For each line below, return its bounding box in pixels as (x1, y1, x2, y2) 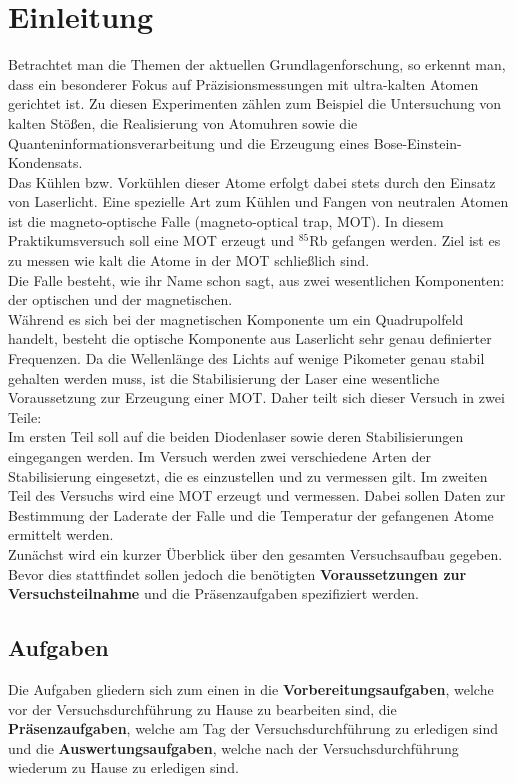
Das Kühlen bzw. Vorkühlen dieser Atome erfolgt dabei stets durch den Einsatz (8, 171, 496, 192)
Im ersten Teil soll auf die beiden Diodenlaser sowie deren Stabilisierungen (8, 426, 464, 447)
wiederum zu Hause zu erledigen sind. (8, 757, 239, 778)
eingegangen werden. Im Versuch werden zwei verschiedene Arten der (8, 446, 432, 466)
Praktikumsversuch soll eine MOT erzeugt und (8, 230, 294, 251)
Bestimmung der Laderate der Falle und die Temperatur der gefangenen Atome (8, 504, 494, 525)
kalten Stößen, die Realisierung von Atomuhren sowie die (8, 112, 358, 133)
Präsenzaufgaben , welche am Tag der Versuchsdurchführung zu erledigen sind (8, 718, 499, 739)
